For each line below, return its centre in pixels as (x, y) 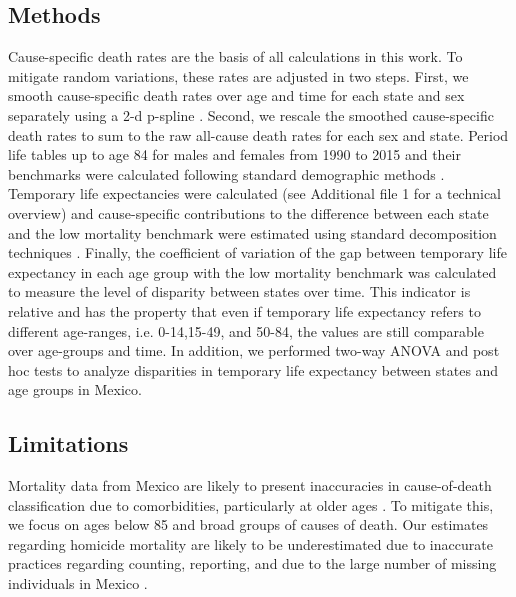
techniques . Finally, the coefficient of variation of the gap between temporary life (257, 252)
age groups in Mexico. (75, 389)
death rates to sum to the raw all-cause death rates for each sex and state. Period (258, 134)
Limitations (68, 443)
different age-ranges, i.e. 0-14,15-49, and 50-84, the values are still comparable (246, 330)
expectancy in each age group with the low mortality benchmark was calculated (252, 271)
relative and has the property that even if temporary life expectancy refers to (244, 310)
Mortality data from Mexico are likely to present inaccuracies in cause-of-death (250, 485)
